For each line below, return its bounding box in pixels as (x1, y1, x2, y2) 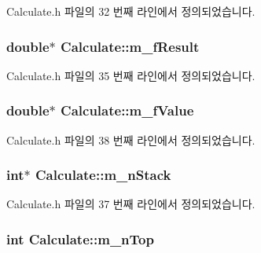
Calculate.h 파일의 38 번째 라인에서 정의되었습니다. (6, 131, 255, 148)
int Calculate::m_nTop (6, 229, 154, 248)
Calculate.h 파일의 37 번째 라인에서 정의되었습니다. (6, 196, 255, 212)
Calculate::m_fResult (61, 36, 200, 56)
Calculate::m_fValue (61, 101, 194, 120)
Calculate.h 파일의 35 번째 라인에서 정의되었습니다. (6, 67, 255, 83)
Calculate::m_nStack (35, 165, 171, 185)
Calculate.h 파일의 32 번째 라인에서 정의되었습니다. (6, 3, 255, 19)
